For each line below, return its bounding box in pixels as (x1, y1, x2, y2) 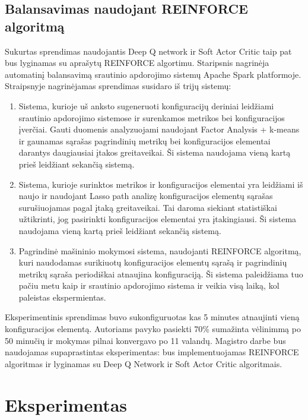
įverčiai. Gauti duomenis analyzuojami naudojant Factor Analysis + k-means (18, 123, 300, 135)
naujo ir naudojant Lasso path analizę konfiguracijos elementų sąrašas (18, 190, 273, 202)
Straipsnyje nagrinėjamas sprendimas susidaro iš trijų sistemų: (5, 80, 231, 92)
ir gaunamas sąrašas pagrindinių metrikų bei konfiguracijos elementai (18, 134, 271, 147)
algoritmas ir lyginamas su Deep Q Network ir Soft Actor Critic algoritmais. (5, 357, 282, 370)
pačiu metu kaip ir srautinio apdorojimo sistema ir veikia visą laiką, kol (18, 279, 280, 292)
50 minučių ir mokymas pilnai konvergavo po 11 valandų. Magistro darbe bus (5, 334, 286, 346)
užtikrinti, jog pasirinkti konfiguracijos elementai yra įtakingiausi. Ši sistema (18, 213, 297, 225)
